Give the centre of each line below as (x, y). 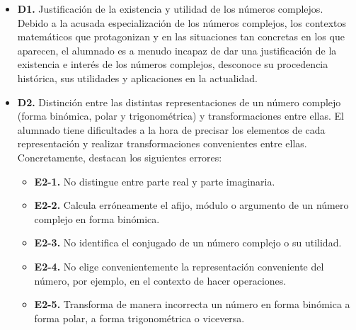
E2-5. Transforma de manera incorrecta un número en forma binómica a (192, 304)
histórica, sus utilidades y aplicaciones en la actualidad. (137, 78)
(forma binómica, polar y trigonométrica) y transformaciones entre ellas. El (180, 116)
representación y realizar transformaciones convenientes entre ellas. (162, 143)
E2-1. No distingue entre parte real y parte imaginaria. (155, 181)
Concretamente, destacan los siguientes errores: (120, 157)
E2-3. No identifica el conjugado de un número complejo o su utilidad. (188, 243)
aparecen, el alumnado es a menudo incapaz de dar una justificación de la (177, 50)
